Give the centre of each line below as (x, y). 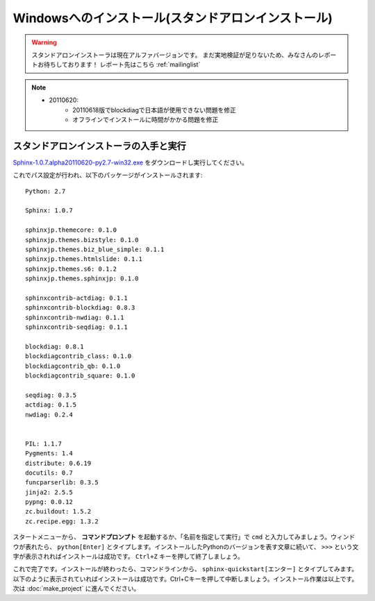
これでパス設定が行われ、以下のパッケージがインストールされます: (108, 175)
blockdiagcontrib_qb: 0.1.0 (73, 366)
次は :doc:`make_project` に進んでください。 (76, 589)
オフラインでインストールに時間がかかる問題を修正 (145, 119)
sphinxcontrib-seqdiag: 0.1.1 (77, 327)
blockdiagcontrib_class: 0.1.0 (78, 356)
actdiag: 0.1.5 (51, 405)
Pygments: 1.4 (49, 454)
